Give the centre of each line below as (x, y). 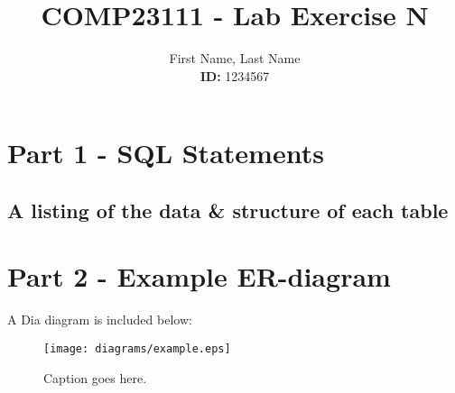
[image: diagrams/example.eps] (137, 349)
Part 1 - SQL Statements (166, 153)
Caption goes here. (95, 377)
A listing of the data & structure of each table (228, 210)
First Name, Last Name (235, 58)
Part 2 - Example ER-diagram (199, 276)
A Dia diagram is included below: (100, 320)
